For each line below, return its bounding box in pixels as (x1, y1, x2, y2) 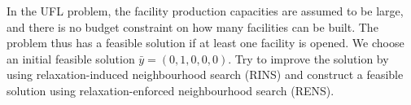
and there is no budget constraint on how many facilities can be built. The (7, 18, 378, 35)
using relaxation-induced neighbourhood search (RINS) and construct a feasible (7, 66, 404, 83)
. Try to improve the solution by (228, 50, 389, 67)
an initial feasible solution (7, 50, 135, 67)
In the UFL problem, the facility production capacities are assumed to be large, (7, 2, 404, 19)
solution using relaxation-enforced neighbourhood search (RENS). (7, 81, 334, 98)
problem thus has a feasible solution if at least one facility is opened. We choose (7, 34, 404, 51)
